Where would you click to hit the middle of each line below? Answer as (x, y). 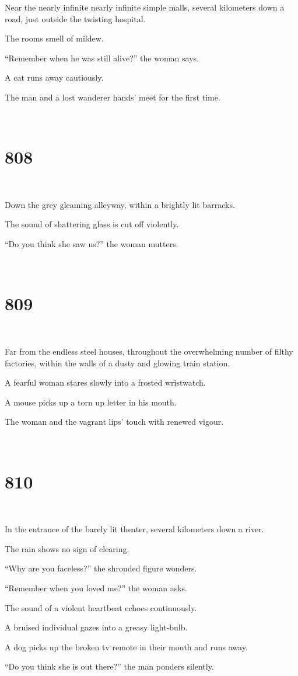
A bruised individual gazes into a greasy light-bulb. (96, 627)
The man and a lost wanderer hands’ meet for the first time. (113, 97)
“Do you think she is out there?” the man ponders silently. (109, 666)
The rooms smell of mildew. (54, 38)
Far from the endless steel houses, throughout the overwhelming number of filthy (149, 351)
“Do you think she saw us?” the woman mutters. (92, 244)
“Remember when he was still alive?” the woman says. (102, 58)
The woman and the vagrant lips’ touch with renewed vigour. (114, 422)
